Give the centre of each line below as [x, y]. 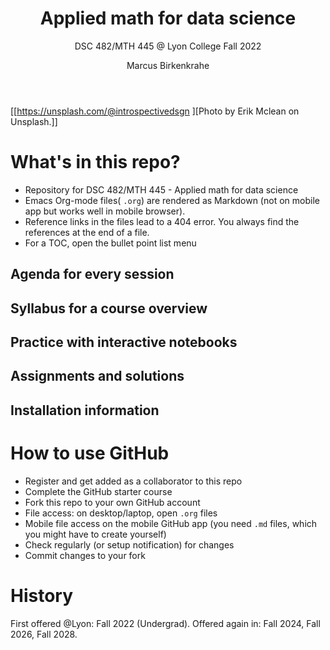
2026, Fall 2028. [44, 634]
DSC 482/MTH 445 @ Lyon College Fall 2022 [168, 46]
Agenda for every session [92, 274]
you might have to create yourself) [95, 534]
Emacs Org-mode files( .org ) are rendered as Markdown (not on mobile [172, 200]
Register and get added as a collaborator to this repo [133, 481]
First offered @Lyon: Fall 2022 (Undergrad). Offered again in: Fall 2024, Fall [165, 623]
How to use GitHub [90, 453]
